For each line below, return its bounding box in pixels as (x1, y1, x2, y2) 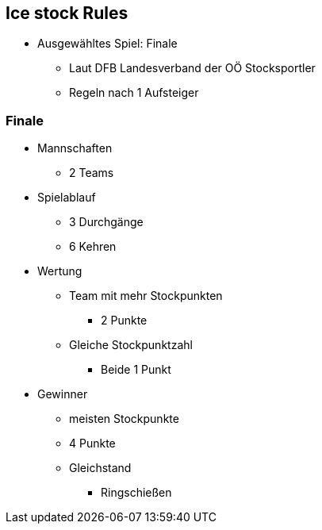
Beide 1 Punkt (101, 363, 171, 377)
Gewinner (37, 387, 88, 401)
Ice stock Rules (6, 3, 128, 23)
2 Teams (69, 166, 114, 180)
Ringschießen (101, 486, 172, 500)
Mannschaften (37, 141, 113, 156)
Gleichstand (69, 461, 132, 475)
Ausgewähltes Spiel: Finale (37, 36, 178, 51)
